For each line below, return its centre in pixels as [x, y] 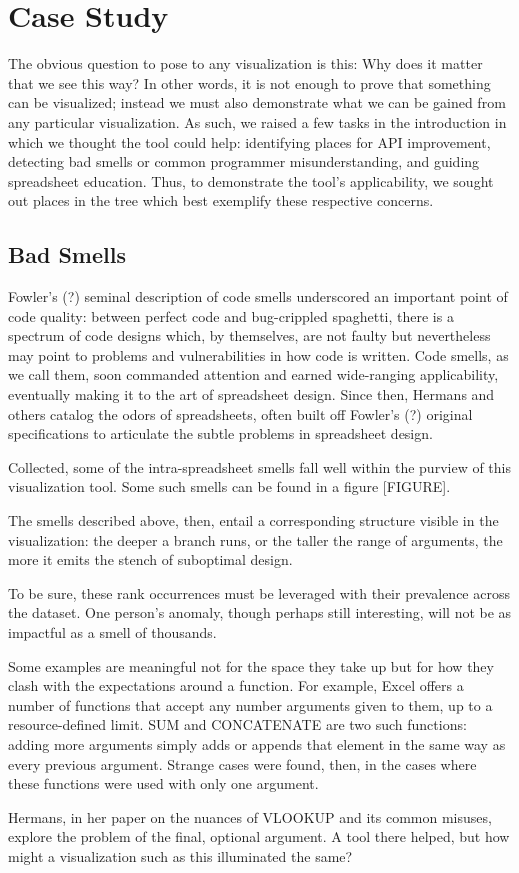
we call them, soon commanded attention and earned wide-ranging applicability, [253, 374]
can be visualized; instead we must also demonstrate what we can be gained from [257, 102]
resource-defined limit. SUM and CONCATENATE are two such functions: [237, 724]
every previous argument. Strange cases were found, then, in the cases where [242, 763]
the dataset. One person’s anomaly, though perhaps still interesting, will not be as [260, 612]
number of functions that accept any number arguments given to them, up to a [250, 704]
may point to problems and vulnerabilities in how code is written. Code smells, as [258, 354]
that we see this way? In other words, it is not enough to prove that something [249, 82]
